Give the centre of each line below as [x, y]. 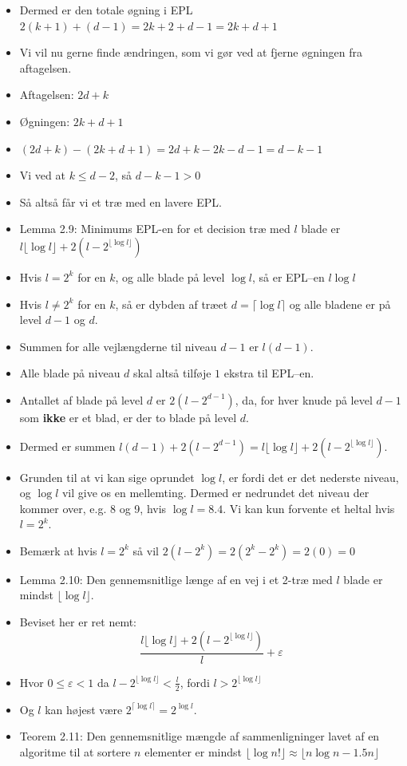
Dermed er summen [67, 446]
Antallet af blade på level [81, 399]
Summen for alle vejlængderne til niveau [118, 346]
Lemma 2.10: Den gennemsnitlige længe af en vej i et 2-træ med [176, 579]
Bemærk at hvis [58, 550]
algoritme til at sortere [75, 751]
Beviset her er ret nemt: [78, 622]
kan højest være [84, 709]
